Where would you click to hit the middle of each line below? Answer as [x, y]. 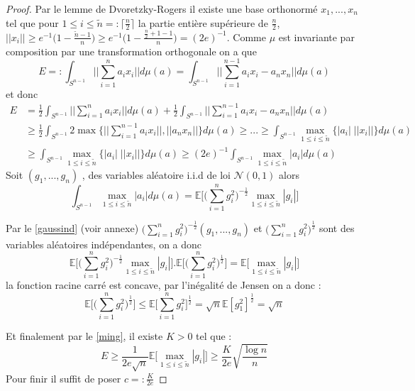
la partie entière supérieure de [203, 22]
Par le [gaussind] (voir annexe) [72, 228]
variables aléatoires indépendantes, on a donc [104, 244]
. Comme [246, 37]
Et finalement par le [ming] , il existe [84, 335]
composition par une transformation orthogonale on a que [131, 51]
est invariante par [316, 37]
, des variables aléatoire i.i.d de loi [156, 175]
